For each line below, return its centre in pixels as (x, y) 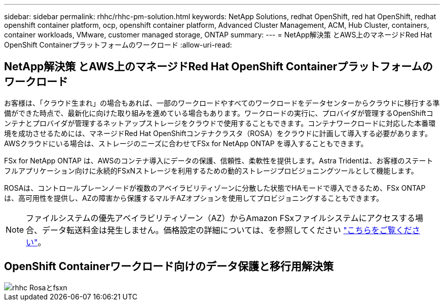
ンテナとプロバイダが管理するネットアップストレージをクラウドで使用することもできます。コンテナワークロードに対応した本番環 (220, 123)
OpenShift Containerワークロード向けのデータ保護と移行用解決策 (169, 267)
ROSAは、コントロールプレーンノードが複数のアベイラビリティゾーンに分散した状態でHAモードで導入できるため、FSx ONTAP (215, 188)
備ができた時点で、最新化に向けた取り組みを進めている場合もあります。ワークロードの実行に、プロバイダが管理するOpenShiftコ (219, 113)
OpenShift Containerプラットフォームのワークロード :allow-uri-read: (118, 45)
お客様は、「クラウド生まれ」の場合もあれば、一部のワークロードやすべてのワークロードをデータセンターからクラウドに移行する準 (222, 103)
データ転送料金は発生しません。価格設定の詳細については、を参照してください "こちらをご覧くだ (227, 230)
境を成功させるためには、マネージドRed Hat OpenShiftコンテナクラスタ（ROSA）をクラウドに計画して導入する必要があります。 (218, 133)
